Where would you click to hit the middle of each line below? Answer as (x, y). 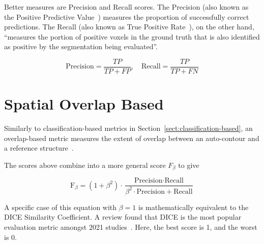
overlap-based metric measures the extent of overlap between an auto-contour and (132, 138)
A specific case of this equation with (61, 207)
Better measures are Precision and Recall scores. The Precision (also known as (126, 7)
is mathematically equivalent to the (194, 207)
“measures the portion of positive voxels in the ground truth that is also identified (132, 36)
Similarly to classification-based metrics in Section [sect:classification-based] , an (128, 128)
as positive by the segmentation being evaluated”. (81, 46)
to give (189, 165)
